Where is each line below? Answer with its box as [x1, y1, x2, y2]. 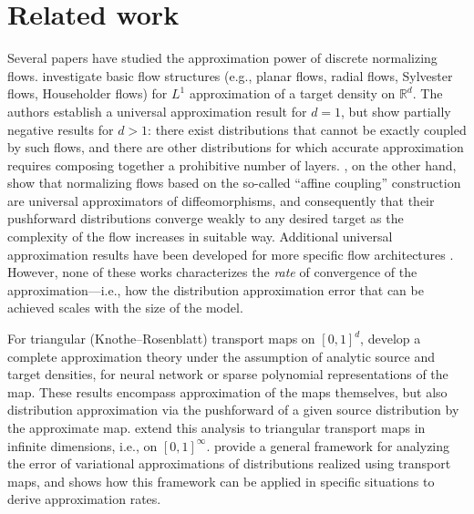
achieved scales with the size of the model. [7, 298, 243, 317]
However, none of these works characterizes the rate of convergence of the [7, 262, 417, 282]
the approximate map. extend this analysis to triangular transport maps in [7, 418, 426, 437]
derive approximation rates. [7, 489, 161, 509]
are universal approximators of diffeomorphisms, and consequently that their [7, 190, 435, 210]
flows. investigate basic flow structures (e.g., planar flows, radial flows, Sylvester [7, 66, 453, 85]
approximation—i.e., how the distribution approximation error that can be [7, 280, 424, 299]
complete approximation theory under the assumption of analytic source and [7, 346, 436, 365]
